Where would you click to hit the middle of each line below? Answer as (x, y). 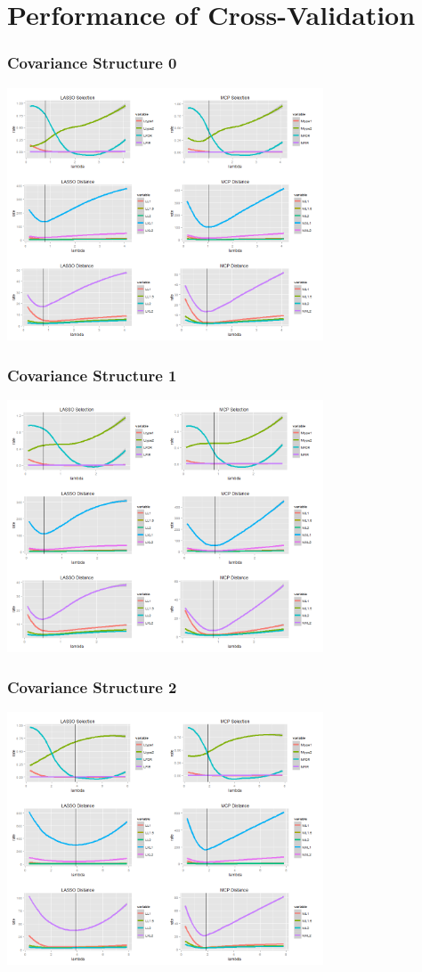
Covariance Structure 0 (92, 63)
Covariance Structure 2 (92, 686)
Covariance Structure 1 (92, 375)
